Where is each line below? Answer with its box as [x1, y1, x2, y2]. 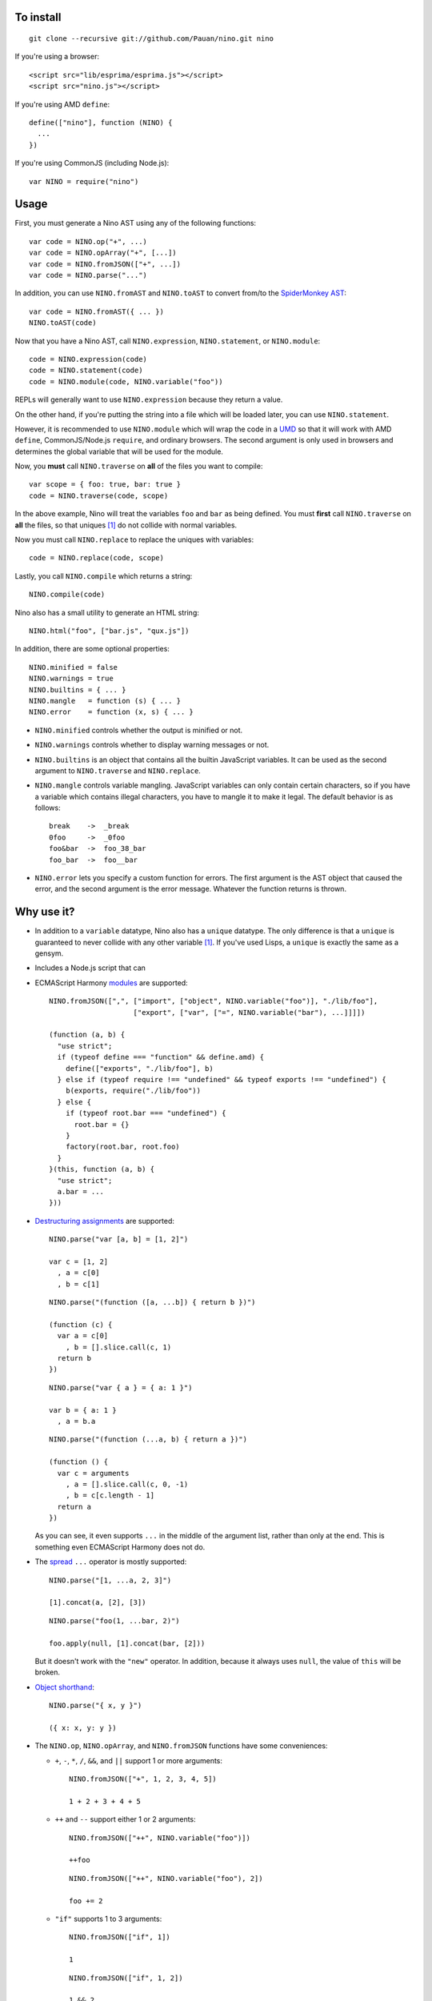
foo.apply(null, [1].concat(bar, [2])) [49, 1638, 206, 1648]
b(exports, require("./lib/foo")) [65, 1086, 202, 1096]
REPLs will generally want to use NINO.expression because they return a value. [14, 395, 283, 404]
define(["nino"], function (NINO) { [29, 118, 173, 127]
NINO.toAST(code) [29, 319, 97, 327]
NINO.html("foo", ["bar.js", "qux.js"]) [29, 626, 190, 636]
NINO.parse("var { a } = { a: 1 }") [49, 1383, 193, 1392]
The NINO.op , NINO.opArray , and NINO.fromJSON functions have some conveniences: [34, 1741, 328, 1750]
